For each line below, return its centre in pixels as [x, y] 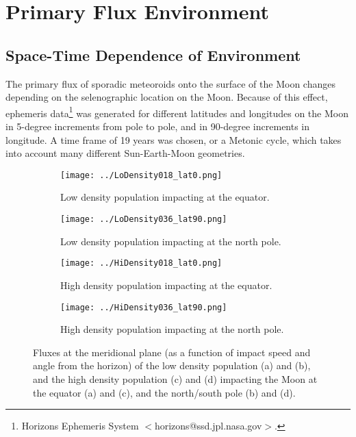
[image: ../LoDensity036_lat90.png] [144, 220]
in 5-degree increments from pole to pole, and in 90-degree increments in [158, 126]
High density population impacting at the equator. [166, 285]
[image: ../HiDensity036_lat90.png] [144, 307]
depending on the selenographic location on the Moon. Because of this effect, [167, 97]
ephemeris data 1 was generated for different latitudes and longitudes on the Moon [177, 112]
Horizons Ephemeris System [80, 426]
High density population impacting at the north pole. [172, 329]
